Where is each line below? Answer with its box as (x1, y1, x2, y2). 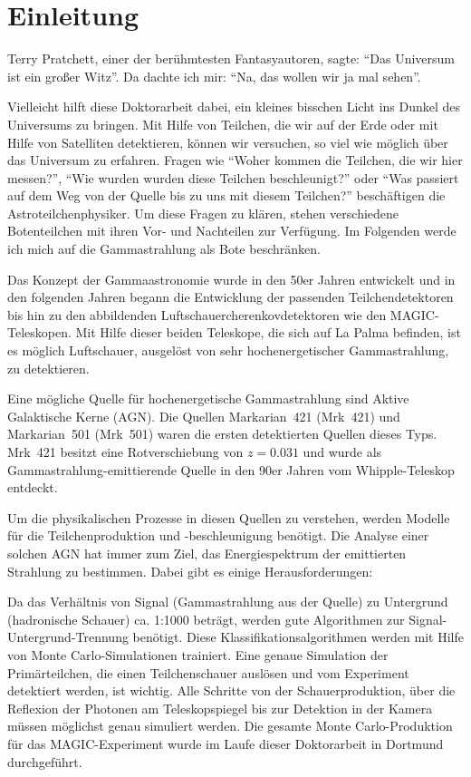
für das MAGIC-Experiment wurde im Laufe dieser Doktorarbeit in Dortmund (7, 733, 444, 753)
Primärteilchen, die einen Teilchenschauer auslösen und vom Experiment (7, 663, 409, 682)
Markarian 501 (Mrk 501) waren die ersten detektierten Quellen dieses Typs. (7, 424, 437, 443)
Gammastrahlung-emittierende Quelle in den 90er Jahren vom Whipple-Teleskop (7, 460, 455, 479)
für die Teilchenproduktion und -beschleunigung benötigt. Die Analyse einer (7, 526, 429, 545)
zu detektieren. (7, 358, 90, 377)
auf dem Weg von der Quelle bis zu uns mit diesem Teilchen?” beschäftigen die (7, 186, 446, 205)
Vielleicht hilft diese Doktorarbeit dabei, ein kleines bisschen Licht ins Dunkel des (7, 97, 461, 116)
